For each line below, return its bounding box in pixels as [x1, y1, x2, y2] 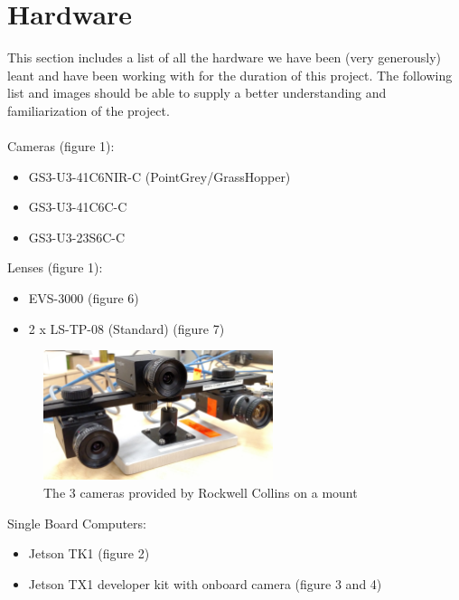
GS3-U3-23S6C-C [28, 227, 126, 246]
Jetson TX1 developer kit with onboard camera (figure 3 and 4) [28, 574, 382, 593]
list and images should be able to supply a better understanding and [7, 83, 387, 102]
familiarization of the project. [7, 100, 170, 119]
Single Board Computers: [7, 513, 146, 532]
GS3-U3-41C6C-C [28, 197, 127, 216]
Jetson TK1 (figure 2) [28, 544, 150, 563]
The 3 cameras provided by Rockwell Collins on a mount [43, 482, 358, 501]
